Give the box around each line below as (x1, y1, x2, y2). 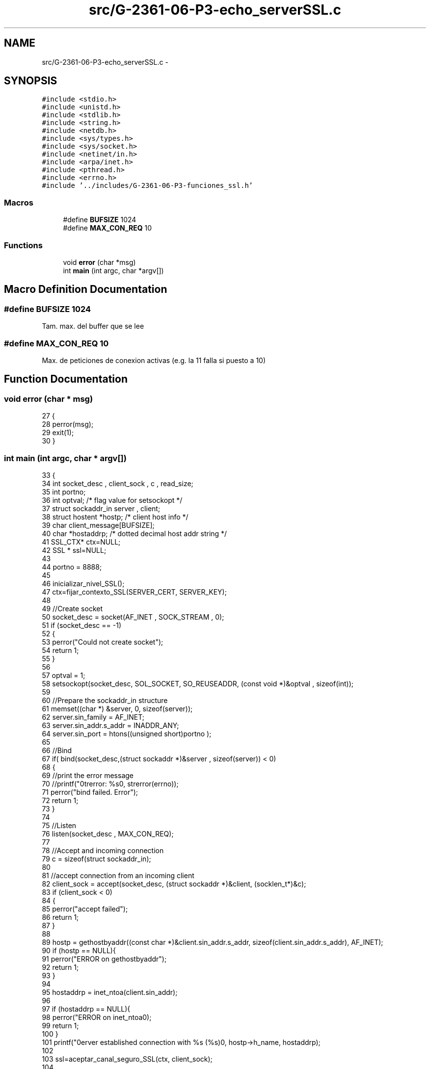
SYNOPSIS (4, 75, 57, 87)
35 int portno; (42, 487, 86, 496)
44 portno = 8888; (42, 562, 102, 571)
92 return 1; (42, 963, 79, 971)
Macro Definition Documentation (4, 283, 167, 296)
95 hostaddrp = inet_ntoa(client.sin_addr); (42, 988, 178, 996)
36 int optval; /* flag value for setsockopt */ (42, 495, 183, 504)
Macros (4, 197, 33, 208)
